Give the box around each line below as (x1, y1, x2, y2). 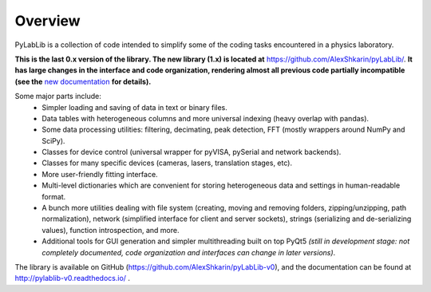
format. (42, 191, 66, 201)
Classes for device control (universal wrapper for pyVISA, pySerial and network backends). (42, 148, 342, 157)
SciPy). (42, 136, 65, 145)
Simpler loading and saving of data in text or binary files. (42, 102, 227, 112)
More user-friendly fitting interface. (42, 169, 159, 179)
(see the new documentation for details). (14, 77, 152, 86)
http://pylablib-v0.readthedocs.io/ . (14, 274, 131, 283)
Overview (14, 12, 81, 30)
